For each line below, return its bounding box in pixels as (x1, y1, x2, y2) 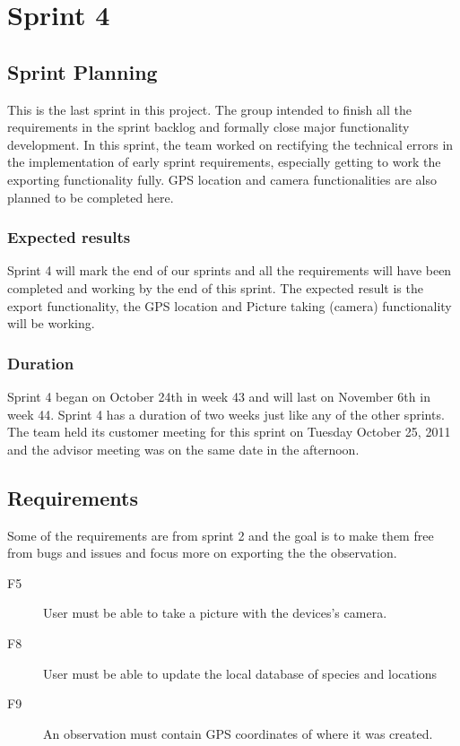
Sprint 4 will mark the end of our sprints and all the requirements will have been (7, 261, 452, 280)
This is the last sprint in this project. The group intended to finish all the (7, 100, 412, 118)
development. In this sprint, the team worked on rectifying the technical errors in (7, 134, 454, 153)
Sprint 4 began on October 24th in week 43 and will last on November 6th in (7, 386, 430, 405)
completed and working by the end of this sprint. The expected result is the (7, 278, 423, 297)
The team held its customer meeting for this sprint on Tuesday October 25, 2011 (7, 422, 451, 441)
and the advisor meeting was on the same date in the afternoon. (7, 439, 360, 458)
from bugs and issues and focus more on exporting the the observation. (7, 543, 397, 562)
